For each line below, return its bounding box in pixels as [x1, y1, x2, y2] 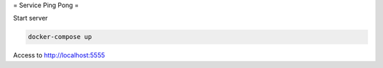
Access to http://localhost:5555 [13, 51, 106, 59]
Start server [13, 14, 48, 23]
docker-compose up [28, 33, 92, 41]
